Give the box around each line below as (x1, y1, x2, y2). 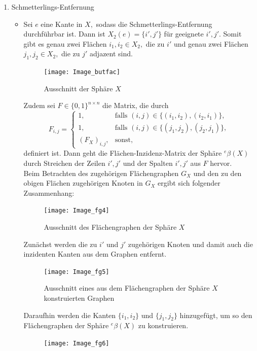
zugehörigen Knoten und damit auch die (128, 238, 253, 249)
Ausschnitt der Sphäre (44, 83, 113, 93)
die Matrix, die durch (102, 100, 169, 111)
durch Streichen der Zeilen (23, 158, 105, 168)
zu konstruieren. (138, 320, 189, 331)
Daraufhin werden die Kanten (23, 309, 116, 320)
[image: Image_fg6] (44, 340, 109, 347)
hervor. (210, 158, 232, 168)
